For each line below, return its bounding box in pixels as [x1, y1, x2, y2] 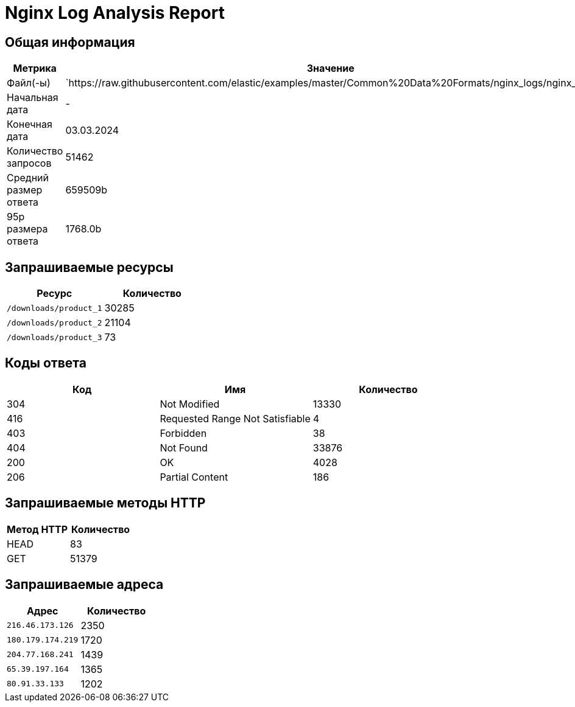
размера [7, 223, 48, 235]
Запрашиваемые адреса [5, 577, 164, 593]
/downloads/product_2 [7, 318, 102, 327]
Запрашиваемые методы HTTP [5, 495, 206, 511]
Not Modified [160, 397, 220, 410]
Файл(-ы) [7, 77, 51, 89]
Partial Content [160, 470, 228, 483]
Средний [7, 172, 49, 184]
